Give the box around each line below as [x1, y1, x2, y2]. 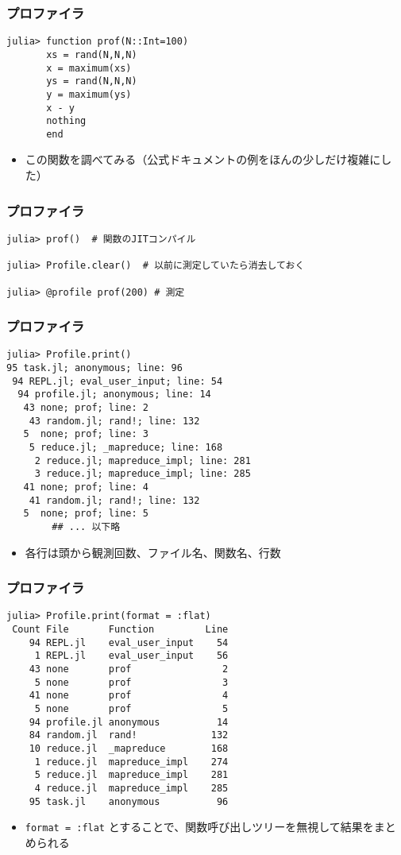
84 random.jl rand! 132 [29, 729, 229, 741]
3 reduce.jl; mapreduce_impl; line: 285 [34, 468, 251, 480]
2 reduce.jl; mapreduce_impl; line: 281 [34, 455, 251, 466]
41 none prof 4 [29, 690, 229, 702]
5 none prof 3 [34, 676, 229, 688]
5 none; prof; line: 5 [23, 508, 148, 520]
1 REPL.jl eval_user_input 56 [34, 650, 229, 662]
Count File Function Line [12, 624, 229, 636]
